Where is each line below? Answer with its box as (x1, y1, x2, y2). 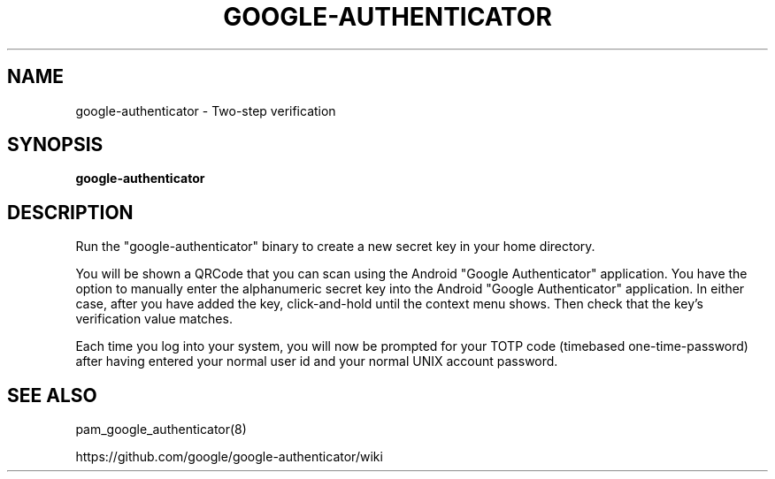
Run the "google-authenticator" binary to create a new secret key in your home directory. (75, 239, 595, 255)
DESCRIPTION (7, 201, 134, 224)
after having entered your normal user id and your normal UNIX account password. (75, 354, 558, 369)
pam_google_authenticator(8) (75, 422, 247, 437)
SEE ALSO (7, 384, 97, 407)
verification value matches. (75, 311, 233, 327)
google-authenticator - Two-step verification (75, 103, 336, 118)
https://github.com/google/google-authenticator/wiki (75, 449, 383, 465)
